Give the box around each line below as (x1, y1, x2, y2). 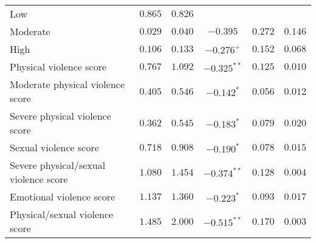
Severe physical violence (10, 109, 111, 123)
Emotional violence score (10, 190, 115, 204)
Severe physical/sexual (10, 158, 106, 172)
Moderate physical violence (10, 77, 125, 91)
